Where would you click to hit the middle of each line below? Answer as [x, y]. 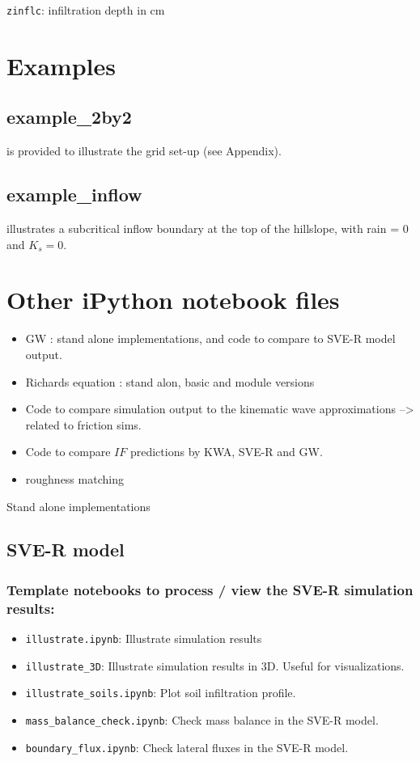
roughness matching [74, 478]
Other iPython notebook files [173, 300]
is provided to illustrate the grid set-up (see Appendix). [144, 151]
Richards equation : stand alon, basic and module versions [170, 381]
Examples [61, 65]
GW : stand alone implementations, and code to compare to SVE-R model [210, 338]
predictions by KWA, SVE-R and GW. [226, 452]
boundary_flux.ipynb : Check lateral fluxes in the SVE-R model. [187, 747]
